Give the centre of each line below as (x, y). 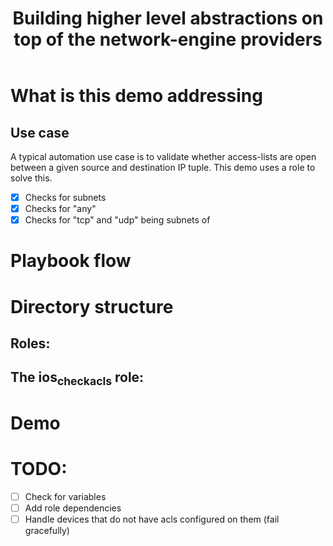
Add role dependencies (73, 508)
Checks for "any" (60, 209)
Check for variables (65, 496)
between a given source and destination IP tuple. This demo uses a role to (163, 167)
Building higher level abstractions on (168, 18)
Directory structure (92, 306)
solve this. (31, 178)
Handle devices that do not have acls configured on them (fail (152, 519)
